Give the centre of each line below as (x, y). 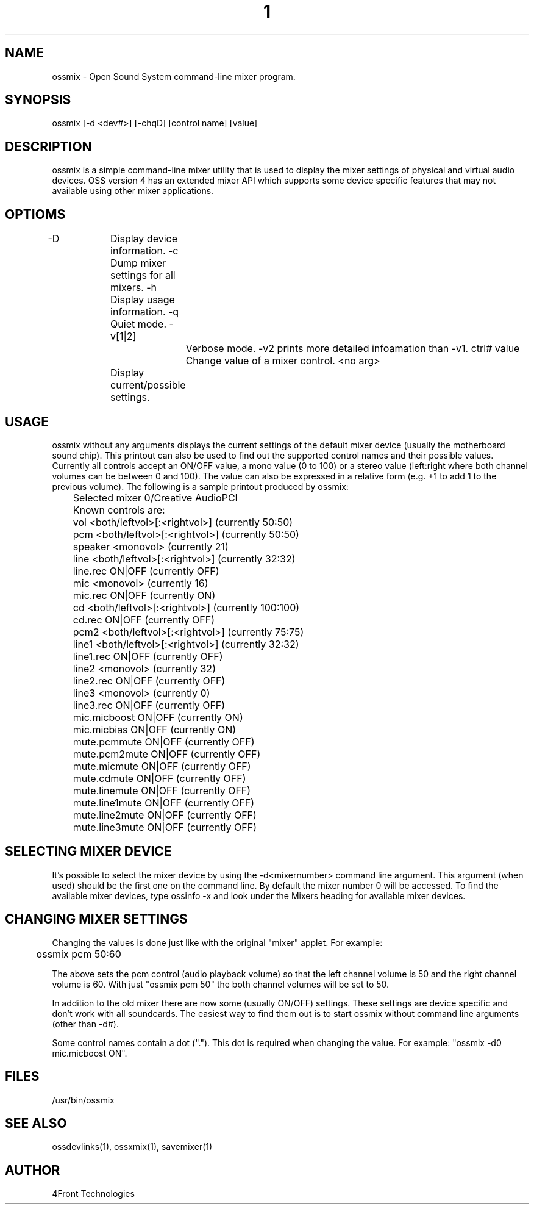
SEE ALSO (36, 1123)
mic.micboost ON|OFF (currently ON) (158, 717)
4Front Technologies (93, 1194)
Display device (144, 239)
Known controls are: (119, 510)
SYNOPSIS (38, 100)
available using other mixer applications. (133, 191)
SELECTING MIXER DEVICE (88, 852)
